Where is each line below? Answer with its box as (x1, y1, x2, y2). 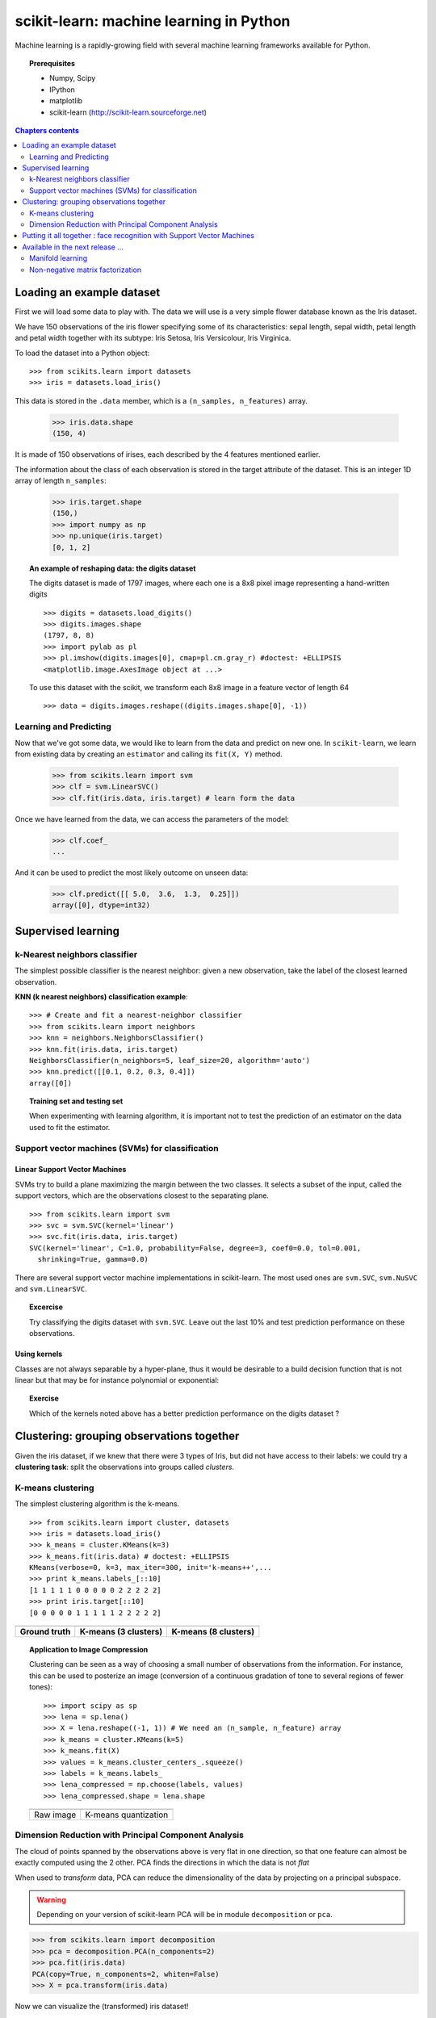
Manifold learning (29, 253, 88, 263)
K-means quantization (85, 1809, 169, 1820)
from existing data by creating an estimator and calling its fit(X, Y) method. (15, 749, 283, 759)
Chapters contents (15, 125, 80, 135)
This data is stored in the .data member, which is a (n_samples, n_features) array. (15, 396, 308, 405)
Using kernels (15, 1349, 63, 1359)
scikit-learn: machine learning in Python (15, 12, 291, 30)
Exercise (29, 1393, 60, 1404)
